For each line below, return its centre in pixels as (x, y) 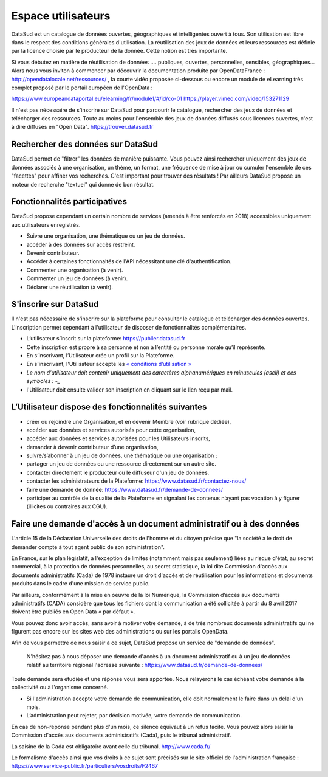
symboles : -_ (43, 381)
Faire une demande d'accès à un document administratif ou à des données (155, 524)
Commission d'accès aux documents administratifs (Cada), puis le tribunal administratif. (121, 735)
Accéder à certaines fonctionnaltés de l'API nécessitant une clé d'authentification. (129, 261)
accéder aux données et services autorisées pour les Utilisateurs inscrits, (118, 438)
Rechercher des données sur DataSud (84, 144)
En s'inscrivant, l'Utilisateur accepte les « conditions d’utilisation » (109, 364)
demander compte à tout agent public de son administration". (88, 547)
